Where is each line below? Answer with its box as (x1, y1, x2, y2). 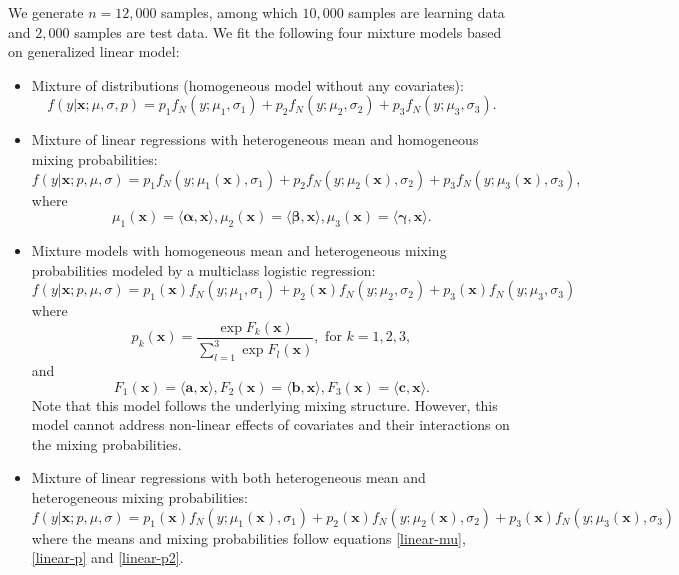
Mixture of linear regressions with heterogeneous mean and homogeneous (31, 129, 479, 150)
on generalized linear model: (8, 41, 180, 62)
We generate (8, 2, 84, 22)
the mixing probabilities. (31, 433, 182, 454)
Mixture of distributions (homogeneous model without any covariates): (31, 74, 464, 95)
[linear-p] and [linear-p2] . (31, 547, 184, 568)
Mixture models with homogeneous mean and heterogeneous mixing (31, 239, 447, 260)
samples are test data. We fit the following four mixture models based (74, 21, 502, 42)
